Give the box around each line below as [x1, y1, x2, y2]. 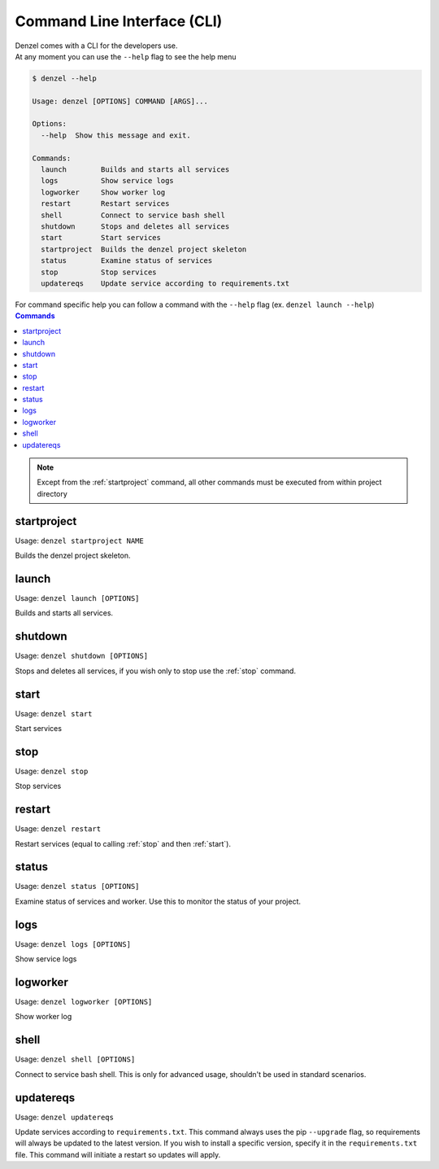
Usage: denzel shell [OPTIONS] [15, 1054, 136, 1064]
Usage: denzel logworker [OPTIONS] [15, 997, 153, 1007]
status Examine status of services [41, 256, 213, 265]
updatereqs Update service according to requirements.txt [41, 278, 290, 288]
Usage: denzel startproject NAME [15, 536, 144, 545]
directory [37, 488, 68, 498]
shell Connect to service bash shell [41, 210, 225, 220]
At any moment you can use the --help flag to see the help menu [15, 51, 237, 61]
